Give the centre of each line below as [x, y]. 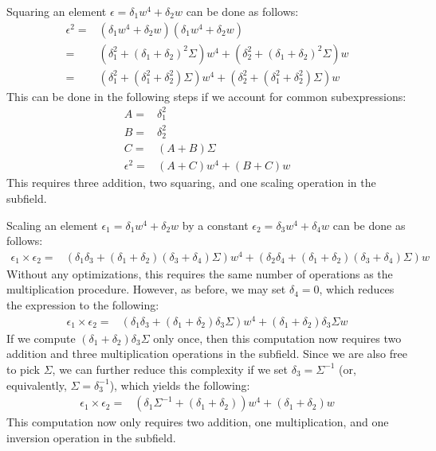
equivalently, [37, 385]
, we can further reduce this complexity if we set [170, 369]
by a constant [215, 225]
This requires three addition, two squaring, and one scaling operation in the [191, 183]
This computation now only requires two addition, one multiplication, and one [198, 422]
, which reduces [357, 289]
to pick [23, 369]
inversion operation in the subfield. [91, 437]
